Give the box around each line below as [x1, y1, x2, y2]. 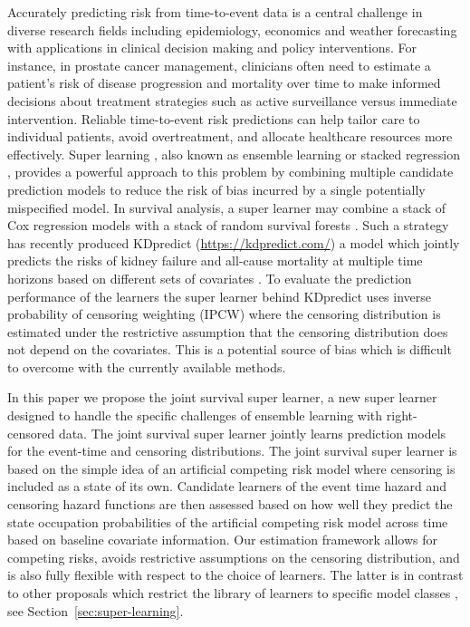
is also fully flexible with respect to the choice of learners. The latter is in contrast [7, 565, 464, 584]
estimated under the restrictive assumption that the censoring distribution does [7, 322, 448, 341]
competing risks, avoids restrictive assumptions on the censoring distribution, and [7, 547, 460, 566]
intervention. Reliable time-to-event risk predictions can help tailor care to [7, 109, 420, 128]
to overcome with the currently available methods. [7, 357, 286, 376]
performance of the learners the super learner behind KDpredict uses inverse [7, 286, 431, 305]
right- [386, 406, 417, 425]
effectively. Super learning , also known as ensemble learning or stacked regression [7, 144, 461, 163]
